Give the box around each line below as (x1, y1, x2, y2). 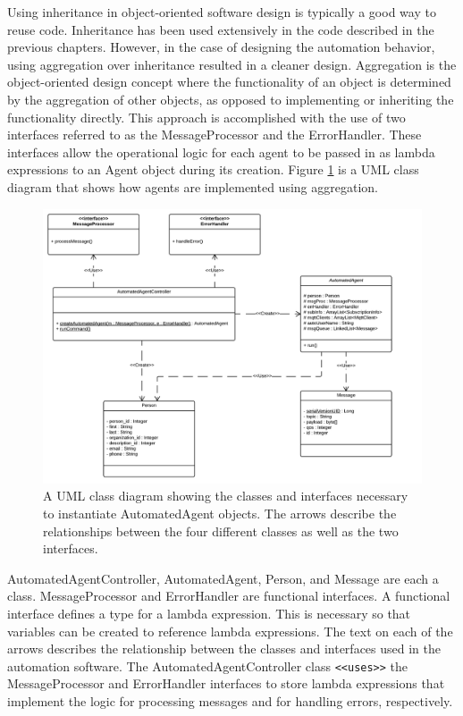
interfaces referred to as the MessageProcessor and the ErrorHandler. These (7, 125, 422, 144)
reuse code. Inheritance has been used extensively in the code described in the (7, 20, 434, 38)
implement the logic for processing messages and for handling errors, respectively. (7, 691, 453, 710)
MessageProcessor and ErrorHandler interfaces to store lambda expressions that (7, 674, 445, 693)
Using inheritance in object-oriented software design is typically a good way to (7, 3, 436, 21)
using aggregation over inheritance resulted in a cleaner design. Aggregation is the (7, 55, 457, 73)
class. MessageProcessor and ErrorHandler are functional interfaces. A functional (7, 586, 450, 605)
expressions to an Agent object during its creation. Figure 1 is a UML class (7, 160, 419, 179)
